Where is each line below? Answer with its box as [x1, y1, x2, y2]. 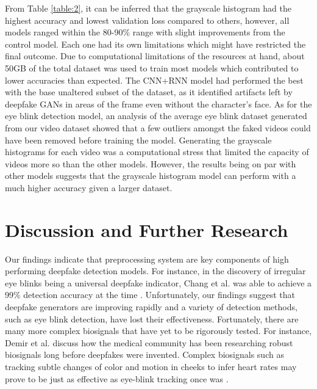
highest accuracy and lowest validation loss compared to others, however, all [5, 13, 290, 26]
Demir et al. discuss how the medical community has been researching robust [5, 336, 293, 349]
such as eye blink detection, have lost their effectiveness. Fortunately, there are [5, 312, 299, 325]
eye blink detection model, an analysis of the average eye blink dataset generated [5, 109, 307, 122]
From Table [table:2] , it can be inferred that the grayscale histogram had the [5, 2, 291, 14]
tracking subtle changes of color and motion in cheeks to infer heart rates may [5, 360, 297, 373]
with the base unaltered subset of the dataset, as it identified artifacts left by [5, 85, 293, 98]
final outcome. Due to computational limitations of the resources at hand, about [5, 49, 305, 62]
